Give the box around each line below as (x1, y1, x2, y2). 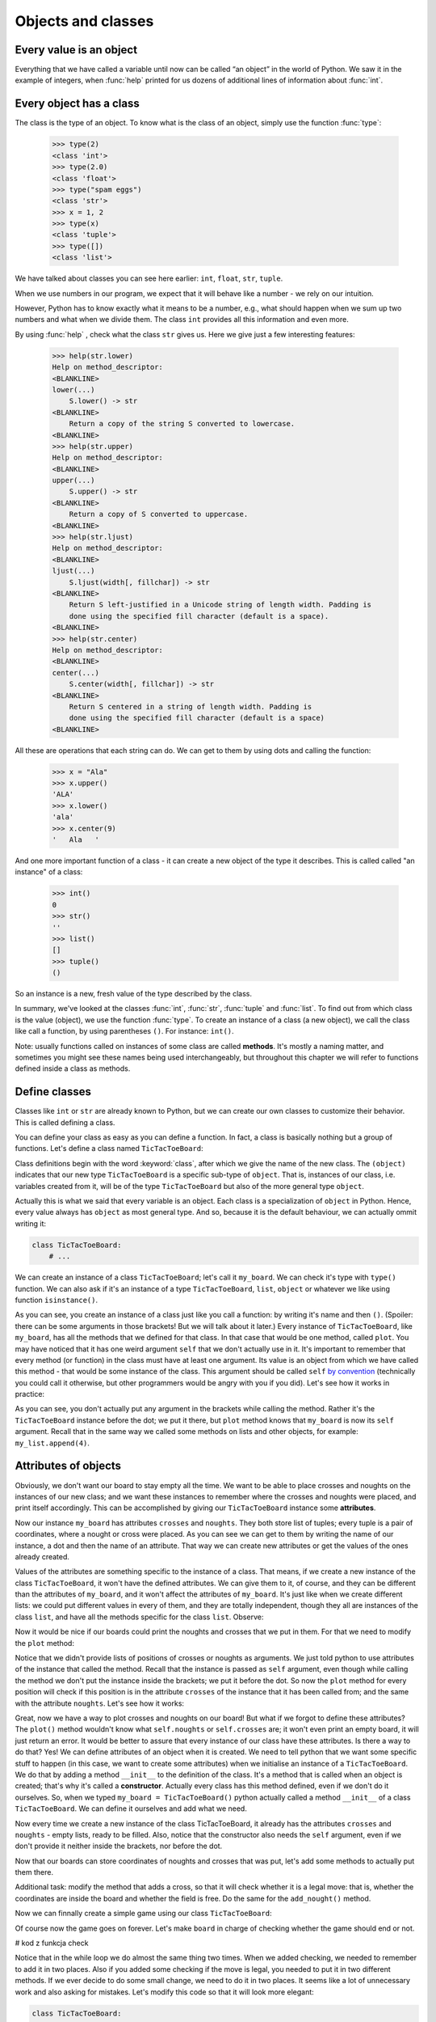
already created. (15, 1551, 70, 1561)
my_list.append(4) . (15, 1438, 90, 1448)
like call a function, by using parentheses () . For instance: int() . (15, 1026, 234, 1036)
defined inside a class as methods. (15, 1064, 131, 1073)
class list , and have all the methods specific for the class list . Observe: (15, 1612, 264, 1622)
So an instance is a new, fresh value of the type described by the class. (15, 989, 252, 999)
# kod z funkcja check (15, 1938, 89, 1948)
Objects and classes (15, 12, 154, 30)
